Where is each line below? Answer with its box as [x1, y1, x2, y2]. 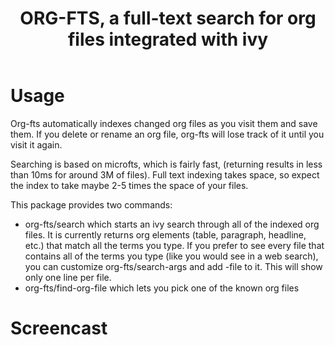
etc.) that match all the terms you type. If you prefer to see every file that [24, 239, 325, 251]
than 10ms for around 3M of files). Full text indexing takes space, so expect [10, 168, 320, 181]
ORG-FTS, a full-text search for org [19, 7, 317, 30]
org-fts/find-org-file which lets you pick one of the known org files [24, 282, 300, 294]
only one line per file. [24, 271, 112, 283]
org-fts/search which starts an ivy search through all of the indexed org [24, 218, 320, 230]
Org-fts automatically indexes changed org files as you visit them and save [10, 117, 318, 129]
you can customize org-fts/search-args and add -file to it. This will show [24, 260, 323, 272]
